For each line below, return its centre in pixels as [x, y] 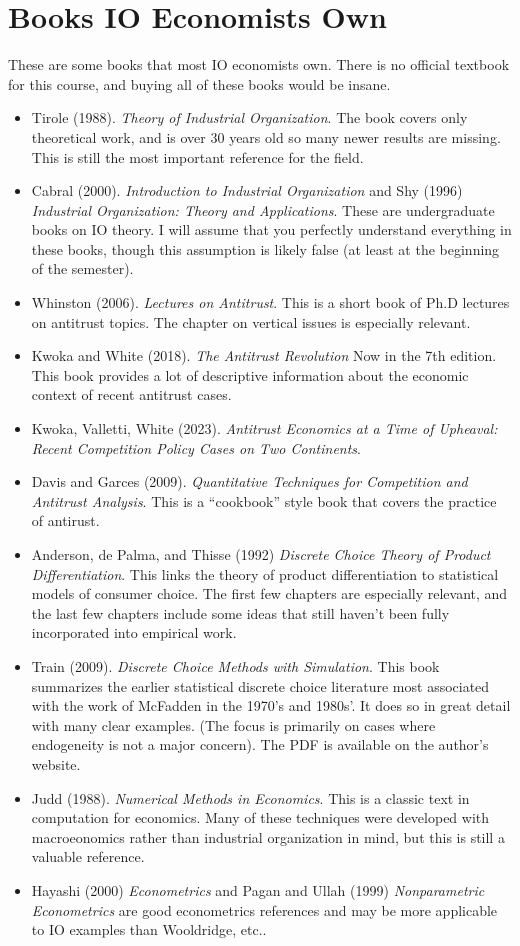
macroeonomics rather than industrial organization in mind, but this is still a [268, 836]
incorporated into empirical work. [134, 632]
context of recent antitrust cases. [131, 394]
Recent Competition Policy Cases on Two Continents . [196, 447]
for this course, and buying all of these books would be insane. [199, 83]
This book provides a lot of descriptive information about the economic [250, 374]
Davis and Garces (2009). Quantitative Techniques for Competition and [249, 481]
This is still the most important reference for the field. [197, 156]
